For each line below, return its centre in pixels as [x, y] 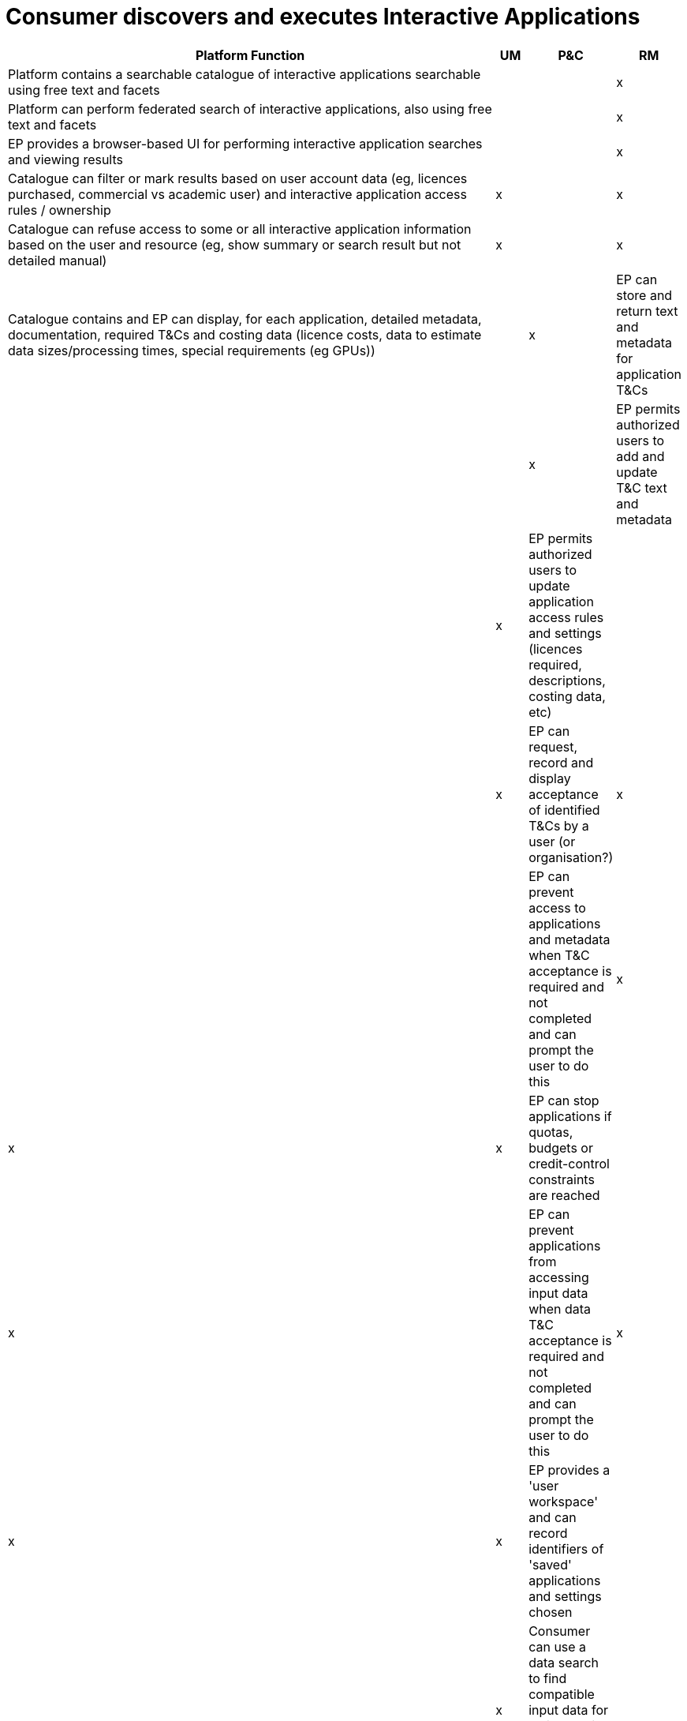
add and [640, 456]
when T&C [559, 955]
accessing [559, 1277]
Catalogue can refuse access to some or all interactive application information [240, 229]
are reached [564, 1195]
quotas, [551, 1132]
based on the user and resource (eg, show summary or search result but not [235, 244]
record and [561, 762]
